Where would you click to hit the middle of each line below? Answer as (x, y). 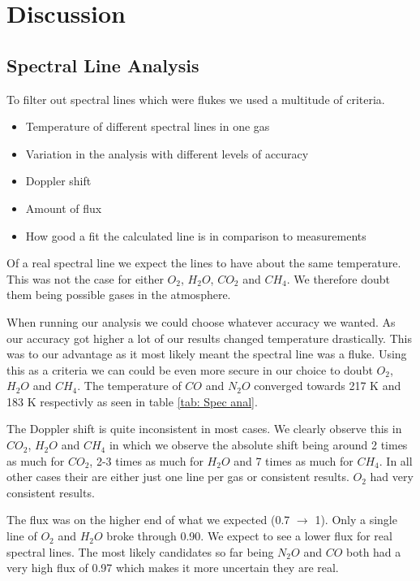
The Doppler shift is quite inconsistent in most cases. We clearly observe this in (204, 429)
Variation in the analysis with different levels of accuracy (167, 153)
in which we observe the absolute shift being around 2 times (258, 445)
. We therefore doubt (339, 278)
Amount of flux (64, 208)
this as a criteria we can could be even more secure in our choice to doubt (190, 369)
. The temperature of (129, 386)
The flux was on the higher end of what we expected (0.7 (148, 520)
